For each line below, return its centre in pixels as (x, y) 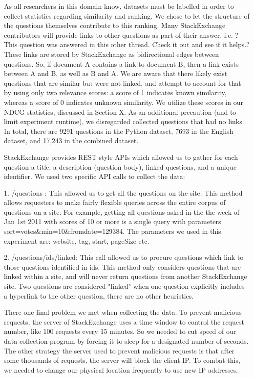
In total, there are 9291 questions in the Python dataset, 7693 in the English (119, 131)
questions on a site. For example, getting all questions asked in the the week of (122, 212)
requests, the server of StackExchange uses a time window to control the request (124, 321)
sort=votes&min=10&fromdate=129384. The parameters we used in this (113, 231)
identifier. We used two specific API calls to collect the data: (95, 176)
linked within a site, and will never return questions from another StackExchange (126, 276)
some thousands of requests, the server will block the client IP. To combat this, (122, 360)
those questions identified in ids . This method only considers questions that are (122, 266)
